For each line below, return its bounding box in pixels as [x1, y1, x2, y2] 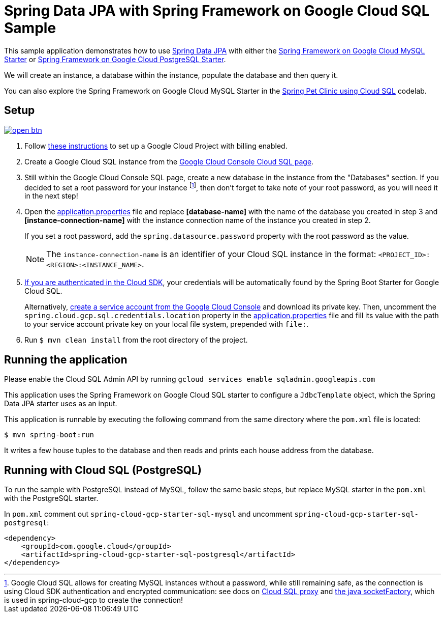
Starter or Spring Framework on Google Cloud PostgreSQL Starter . [4, 54, 226, 64]
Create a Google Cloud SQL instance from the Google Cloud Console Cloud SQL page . [24, 157, 314, 166]
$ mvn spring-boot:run [4, 431, 94, 439]
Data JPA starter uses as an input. [4, 399, 117, 408]
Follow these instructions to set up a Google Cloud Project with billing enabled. [24, 141, 288, 150]
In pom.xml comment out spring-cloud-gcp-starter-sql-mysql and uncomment [4, 509, 293, 518]
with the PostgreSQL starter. [4, 493, 99, 502]
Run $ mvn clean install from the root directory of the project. [24, 335, 248, 345]
